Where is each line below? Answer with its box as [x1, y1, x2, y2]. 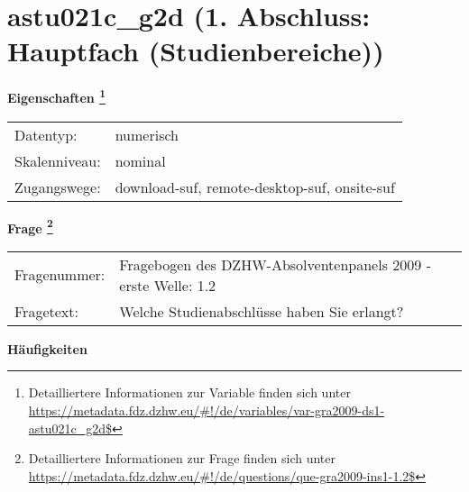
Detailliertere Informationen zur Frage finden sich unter [28, 449, 336, 468]
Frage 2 [7, 215, 53, 237]
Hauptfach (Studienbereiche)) [7, 32, 384, 69]
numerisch [115, 123, 179, 145]
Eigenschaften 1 [7, 86, 106, 106]
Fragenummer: [14, 264, 106, 286]
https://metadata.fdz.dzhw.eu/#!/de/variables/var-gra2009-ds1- [28, 401, 385, 419]
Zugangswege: [14, 176, 101, 197]
